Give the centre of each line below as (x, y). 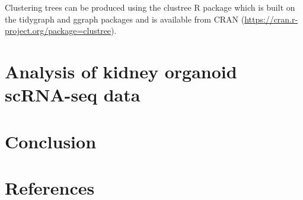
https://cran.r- (271, 19)
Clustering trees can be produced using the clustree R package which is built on (150, 7)
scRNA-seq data (73, 95)
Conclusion (51, 141)
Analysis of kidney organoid (121, 71)
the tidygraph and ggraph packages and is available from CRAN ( (125, 19)
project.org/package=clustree (58, 31)
